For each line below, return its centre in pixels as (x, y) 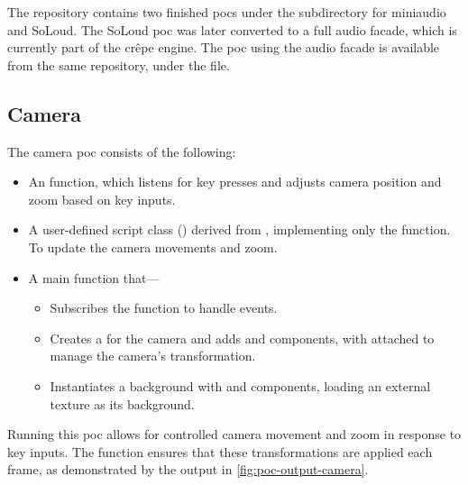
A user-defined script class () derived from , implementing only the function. (239, 229)
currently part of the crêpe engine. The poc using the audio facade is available (224, 47)
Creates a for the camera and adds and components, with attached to (242, 338)
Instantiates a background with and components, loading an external (240, 385)
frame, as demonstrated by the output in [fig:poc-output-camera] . (188, 469)
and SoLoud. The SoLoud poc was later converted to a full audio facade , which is (232, 29)
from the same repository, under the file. (119, 64)
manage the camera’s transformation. (153, 356)
